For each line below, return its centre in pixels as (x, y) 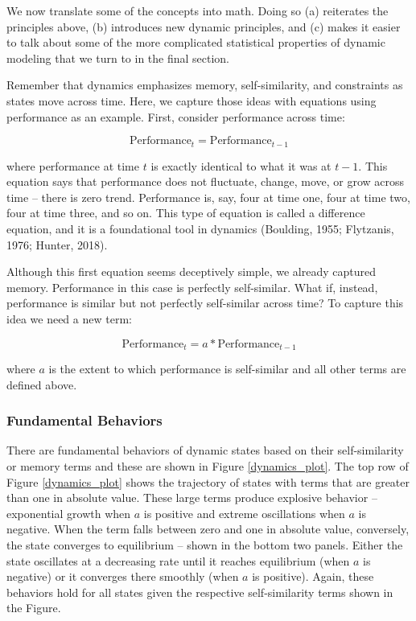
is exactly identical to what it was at (241, 165)
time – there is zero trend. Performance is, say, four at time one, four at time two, (208, 197)
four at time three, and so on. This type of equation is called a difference (186, 213)
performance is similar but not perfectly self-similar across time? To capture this (205, 303)
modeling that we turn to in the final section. (118, 58)
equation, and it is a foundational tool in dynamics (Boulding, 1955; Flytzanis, (200, 228)
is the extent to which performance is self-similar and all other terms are (227, 368)
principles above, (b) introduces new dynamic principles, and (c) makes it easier (204, 26)
